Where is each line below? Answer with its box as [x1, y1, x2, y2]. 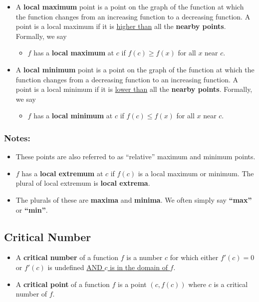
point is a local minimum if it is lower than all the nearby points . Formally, [15, 84, 253, 94]
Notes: [4, 131, 30, 144]
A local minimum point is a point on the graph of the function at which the [15, 64, 255, 74]
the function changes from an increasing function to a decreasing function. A [15, 11, 251, 21]
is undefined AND [47, 262, 102, 272]
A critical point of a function [15, 279, 110, 289]
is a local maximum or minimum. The [138, 168, 254, 178]
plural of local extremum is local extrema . [15, 178, 150, 188]
